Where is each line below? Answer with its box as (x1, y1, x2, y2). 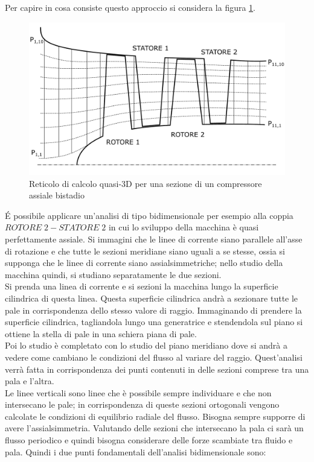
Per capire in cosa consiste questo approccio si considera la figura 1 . (5, 1, 256, 13)
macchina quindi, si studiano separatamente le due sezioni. (5, 268, 222, 280)
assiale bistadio (29, 189, 85, 201)
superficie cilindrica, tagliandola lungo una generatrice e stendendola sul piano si (5, 315, 303, 328)
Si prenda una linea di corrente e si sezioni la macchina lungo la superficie (5, 280, 278, 293)
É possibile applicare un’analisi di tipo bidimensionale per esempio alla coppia (5, 209, 293, 221)
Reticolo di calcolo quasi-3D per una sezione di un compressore (29, 177, 262, 189)
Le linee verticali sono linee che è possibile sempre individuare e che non (5, 386, 272, 399)
